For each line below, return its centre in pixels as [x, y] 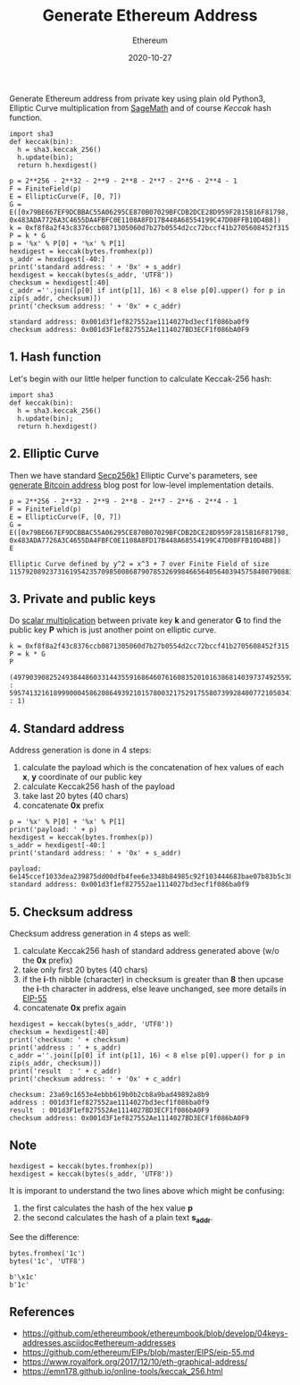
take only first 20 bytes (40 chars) [85, 970]
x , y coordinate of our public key [82, 777]
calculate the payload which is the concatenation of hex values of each [153, 768]
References [42, 1312]
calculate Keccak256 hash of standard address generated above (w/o [150, 951]
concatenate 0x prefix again [74, 1008]
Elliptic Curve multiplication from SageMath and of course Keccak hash [141, 107]
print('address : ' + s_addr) [66, 1048]
